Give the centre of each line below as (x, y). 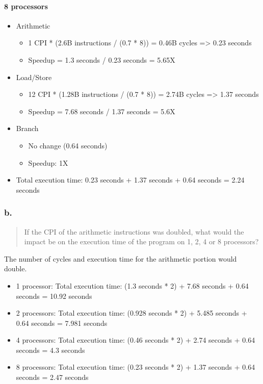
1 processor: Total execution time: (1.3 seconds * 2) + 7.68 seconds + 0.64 (132, 285)
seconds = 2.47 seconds (52, 377)
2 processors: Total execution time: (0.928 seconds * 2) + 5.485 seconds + (131, 313)
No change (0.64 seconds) (68, 145)
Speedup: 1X (48, 162)
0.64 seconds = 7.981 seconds (62, 323)
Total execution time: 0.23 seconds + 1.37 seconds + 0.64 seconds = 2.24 (130, 180)
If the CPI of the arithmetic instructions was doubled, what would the (134, 231)
